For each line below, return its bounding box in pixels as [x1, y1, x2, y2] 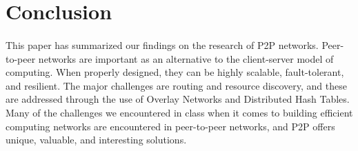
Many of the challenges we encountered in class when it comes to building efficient [6, 105, 353, 119]
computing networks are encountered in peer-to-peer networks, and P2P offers [6, 119, 335, 133]
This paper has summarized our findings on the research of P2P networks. [6, 37, 319, 52]
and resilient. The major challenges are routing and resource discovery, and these [6, 78, 347, 92]
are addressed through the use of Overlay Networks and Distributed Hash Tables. [6, 92, 350, 106]
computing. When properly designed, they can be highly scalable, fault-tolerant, [6, 65, 344, 79]
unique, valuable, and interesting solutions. [6, 132, 187, 147]
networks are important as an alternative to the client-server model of [38, 51, 334, 66]
